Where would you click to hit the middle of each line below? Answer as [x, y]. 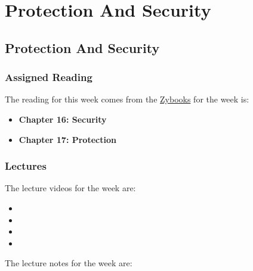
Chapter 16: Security [63, 119]
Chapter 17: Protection [67, 139]
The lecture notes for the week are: [69, 263]
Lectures [26, 166]
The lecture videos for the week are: [70, 188]
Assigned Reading [49, 77]
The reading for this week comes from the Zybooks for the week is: [127, 99]
